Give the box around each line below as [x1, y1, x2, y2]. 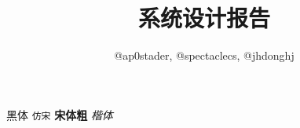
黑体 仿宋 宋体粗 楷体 [6, 106, 113, 123]
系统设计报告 [137, 2, 270, 34]
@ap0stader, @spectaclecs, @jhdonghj [114, 47, 295, 64]
